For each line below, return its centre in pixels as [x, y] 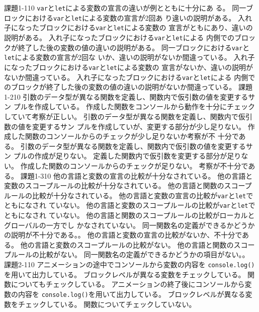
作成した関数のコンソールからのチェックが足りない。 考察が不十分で [134, 166]
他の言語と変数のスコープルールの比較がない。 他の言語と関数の [127, 244]
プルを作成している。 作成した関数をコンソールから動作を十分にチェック [134, 106]
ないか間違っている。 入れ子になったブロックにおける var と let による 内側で [130, 77]
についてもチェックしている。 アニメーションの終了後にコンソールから [128, 284]
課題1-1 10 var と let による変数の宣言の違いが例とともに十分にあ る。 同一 [125, 8]
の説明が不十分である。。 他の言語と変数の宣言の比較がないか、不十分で [123, 235]
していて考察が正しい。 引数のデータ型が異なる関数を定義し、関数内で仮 [125, 116]
